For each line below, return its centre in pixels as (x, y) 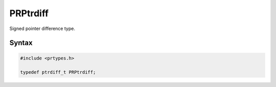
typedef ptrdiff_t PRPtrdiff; (58, 72)
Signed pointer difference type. (42, 28)
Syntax (21, 43)
